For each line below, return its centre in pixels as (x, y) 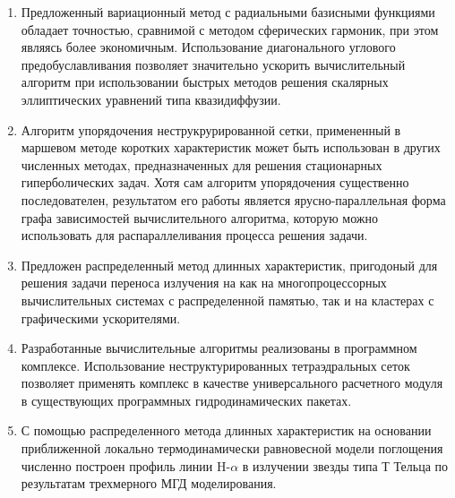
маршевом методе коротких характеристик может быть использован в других (231, 147)
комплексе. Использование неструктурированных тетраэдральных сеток (215, 365)
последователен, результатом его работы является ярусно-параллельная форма (233, 199)
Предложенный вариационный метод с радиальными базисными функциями (228, 12)
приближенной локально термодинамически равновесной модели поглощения (232, 448)
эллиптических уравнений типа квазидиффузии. (151, 99)
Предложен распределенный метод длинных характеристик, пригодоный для (229, 265)
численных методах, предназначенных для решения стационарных (202, 164)
